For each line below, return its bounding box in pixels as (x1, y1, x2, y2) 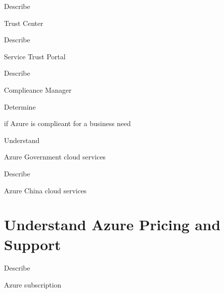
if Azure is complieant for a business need (4, 118, 131, 129)
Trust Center (4, 17, 43, 28)
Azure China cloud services (4, 185, 87, 195)
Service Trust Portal (4, 51, 66, 61)
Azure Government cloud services (4, 151, 106, 162)
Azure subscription (4, 280, 61, 290)
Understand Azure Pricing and (4, 214, 221, 235)
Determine (4, 101, 36, 112)
